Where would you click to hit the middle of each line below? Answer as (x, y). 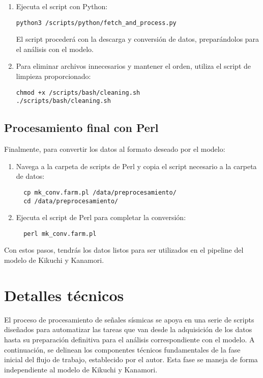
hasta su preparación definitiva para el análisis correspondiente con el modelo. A (129, 339)
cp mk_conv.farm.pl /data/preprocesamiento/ (100, 192)
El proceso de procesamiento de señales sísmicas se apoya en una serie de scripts (129, 319)
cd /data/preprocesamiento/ (71, 201)
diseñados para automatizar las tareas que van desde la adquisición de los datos (128, 329)
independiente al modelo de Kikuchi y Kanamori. (81, 369)
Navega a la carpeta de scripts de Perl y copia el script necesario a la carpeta (136, 166)
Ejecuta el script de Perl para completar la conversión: (101, 217)
